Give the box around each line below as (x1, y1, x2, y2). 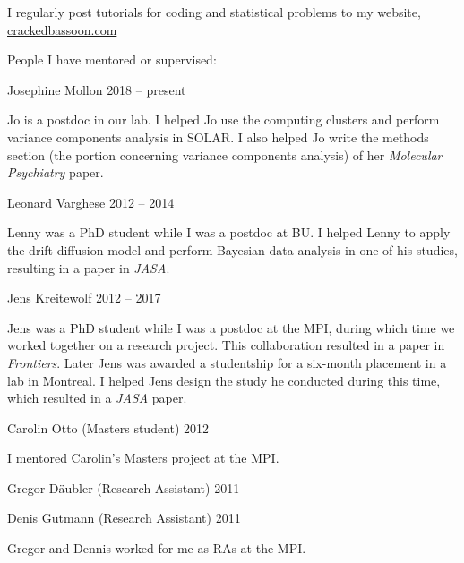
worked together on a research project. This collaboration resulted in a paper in (7, 336, 445, 354)
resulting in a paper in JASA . (7, 258, 170, 277)
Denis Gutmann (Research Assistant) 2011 (7, 508, 241, 527)
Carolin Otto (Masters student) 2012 (7, 418, 210, 437)
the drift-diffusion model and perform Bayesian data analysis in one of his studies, (7, 240, 458, 259)
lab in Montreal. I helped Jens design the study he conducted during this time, (7, 371, 441, 389)
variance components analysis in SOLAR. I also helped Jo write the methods (7, 127, 429, 146)
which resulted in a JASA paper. (7, 388, 187, 407)
